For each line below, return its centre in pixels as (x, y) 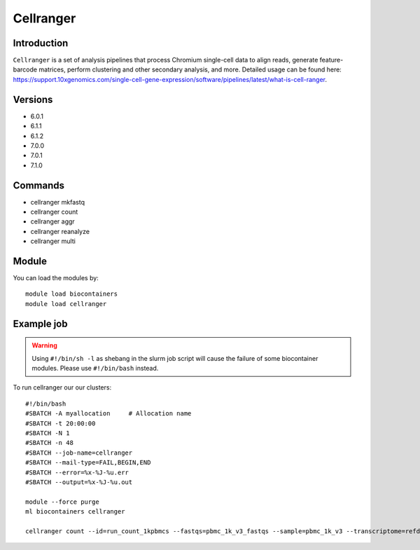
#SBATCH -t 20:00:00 (61, 423)
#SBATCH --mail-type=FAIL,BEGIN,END (88, 463)
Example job (40, 323)
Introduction (41, 43)
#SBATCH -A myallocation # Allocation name (108, 414)
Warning (44, 345)
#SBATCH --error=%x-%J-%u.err (77, 472)
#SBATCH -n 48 (49, 443)
